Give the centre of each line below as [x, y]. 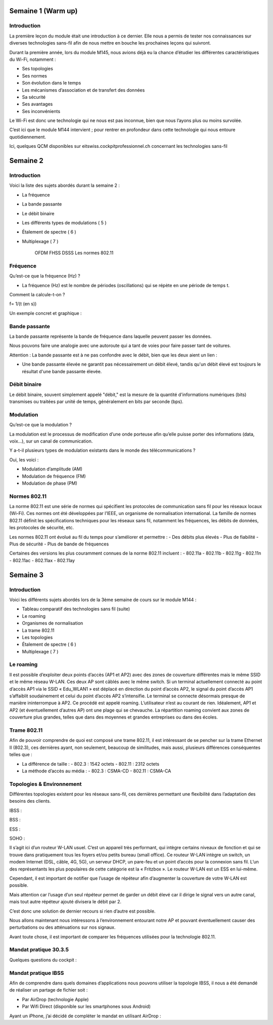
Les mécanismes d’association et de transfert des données [83, 90]
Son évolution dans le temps [52, 83]
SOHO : [17, 838]
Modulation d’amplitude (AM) [52, 469]
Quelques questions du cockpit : [43, 960]
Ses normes [35, 75]
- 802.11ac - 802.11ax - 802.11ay [42, 560]
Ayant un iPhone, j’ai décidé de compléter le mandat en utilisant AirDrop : [85, 1016]
